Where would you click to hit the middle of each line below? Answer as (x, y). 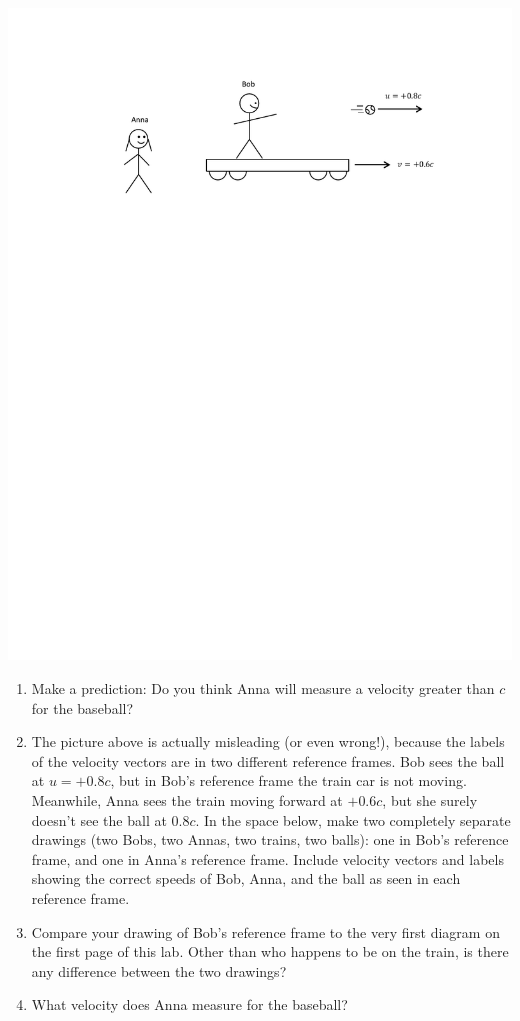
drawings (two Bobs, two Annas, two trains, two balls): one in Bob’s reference (270, 839)
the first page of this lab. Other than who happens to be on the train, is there (270, 951)
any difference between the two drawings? (159, 970)
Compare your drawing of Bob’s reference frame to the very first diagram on (265, 931)
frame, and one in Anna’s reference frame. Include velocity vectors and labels (267, 858)
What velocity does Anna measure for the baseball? (189, 1004)
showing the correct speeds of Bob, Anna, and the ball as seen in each (246, 878)
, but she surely (430, 800)
